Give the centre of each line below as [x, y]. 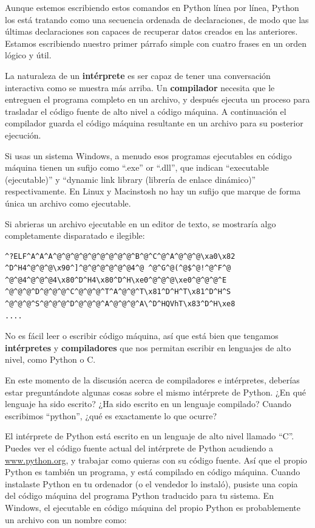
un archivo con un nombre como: [66, 519]
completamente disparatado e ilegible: [75, 235]
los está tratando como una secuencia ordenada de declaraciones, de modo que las [157, 19]
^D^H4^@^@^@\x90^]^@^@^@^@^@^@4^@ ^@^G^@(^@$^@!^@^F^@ [118, 268]
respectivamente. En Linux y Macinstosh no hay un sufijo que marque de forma [153, 191]
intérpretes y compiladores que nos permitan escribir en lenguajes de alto [148, 347]
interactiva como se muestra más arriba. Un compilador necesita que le [140, 87]
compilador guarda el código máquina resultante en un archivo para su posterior [154, 123]
